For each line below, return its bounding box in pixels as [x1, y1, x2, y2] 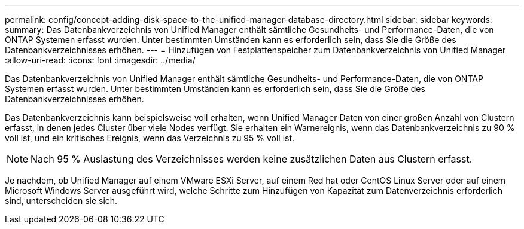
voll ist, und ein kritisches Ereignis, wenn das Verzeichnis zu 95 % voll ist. [5, 133, 295, 143]
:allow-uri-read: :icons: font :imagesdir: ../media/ [5, 55, 196, 65]
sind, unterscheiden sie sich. [5, 196, 118, 206]
